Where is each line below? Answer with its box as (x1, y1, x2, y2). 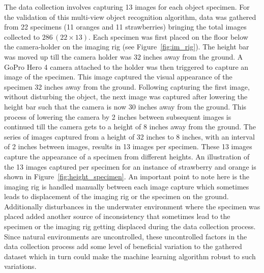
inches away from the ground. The (149, 121, 256, 132)
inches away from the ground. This (138, 101, 247, 112)
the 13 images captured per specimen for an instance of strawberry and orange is (4, 161, 256, 172)
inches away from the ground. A (143, 51, 243, 62)
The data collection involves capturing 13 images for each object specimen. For (4, 2, 250, 12)
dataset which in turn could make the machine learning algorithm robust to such (4, 251, 256, 261)
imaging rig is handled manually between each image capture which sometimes (4, 181, 249, 192)
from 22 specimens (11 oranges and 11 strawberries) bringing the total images (4, 21, 247, 32)
